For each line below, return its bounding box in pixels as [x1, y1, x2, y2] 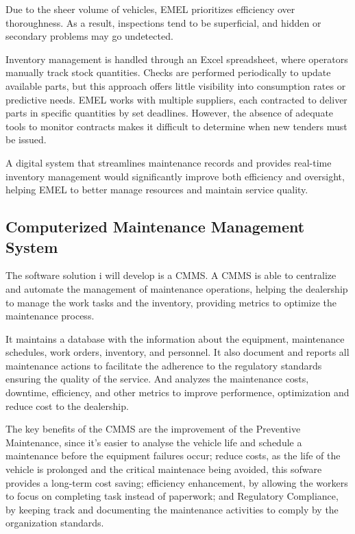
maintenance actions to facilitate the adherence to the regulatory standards [5, 358, 322, 372]
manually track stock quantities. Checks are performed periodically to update [5, 65, 331, 80]
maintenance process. [5, 308, 95, 323]
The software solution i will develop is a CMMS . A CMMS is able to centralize [5, 268, 336, 282]
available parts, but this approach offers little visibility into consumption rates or [5, 78, 346, 93]
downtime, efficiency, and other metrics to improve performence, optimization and [5, 385, 350, 400]
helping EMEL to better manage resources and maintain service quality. [5, 182, 308, 197]
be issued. [5, 132, 47, 147]
